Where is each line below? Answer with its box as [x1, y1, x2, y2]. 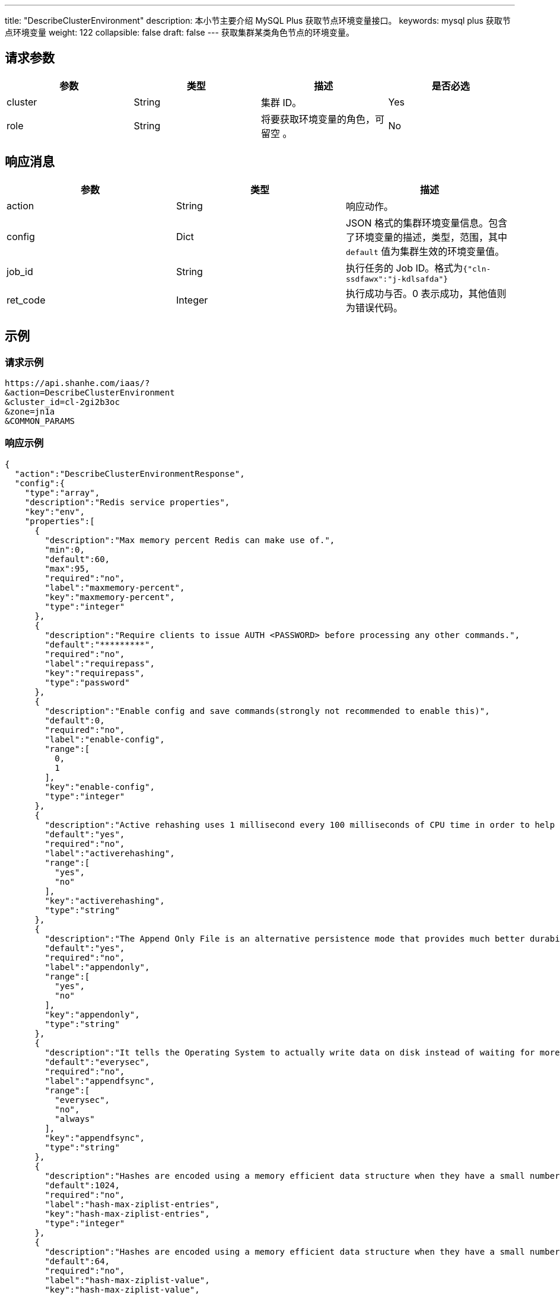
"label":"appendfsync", [44, 1076, 155, 1086]
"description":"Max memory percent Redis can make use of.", [44, 535, 335, 545]
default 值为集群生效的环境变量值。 [345, 245, 505, 257]
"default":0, [44, 715, 105, 725]
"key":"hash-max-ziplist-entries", [44, 1208, 210, 1219]
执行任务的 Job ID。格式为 [345, 261, 463, 274]
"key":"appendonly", [44, 1009, 140, 1019]
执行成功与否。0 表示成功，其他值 [345, 287, 497, 299]
